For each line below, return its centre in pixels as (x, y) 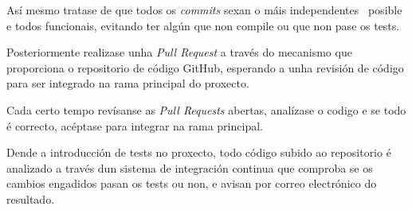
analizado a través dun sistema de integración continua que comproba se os (190, 167)
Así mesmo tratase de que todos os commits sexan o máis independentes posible (204, 10)
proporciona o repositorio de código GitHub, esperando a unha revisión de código (205, 67)
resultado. (31, 198)
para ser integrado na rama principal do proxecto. (128, 83)
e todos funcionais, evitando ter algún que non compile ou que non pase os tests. (203, 25)
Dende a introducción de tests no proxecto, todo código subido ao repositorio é (199, 152)
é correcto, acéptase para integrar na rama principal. (135, 125)
